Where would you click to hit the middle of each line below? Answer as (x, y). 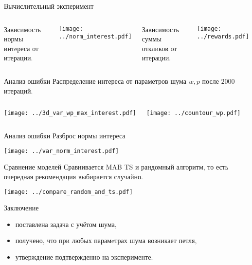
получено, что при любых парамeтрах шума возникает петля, (106, 240)
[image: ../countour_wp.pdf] (194, 113)
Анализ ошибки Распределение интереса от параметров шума (95, 81)
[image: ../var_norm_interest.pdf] (62, 151)
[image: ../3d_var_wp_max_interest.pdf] (70, 113)
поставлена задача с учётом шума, (66, 224)
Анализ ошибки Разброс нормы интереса (65, 135)
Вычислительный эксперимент (49, 6)
